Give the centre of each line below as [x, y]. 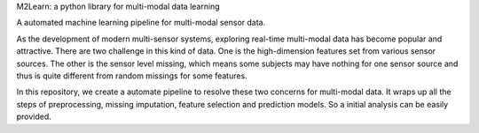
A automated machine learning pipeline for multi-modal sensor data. [141, 23]
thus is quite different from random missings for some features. [132, 76]
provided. [34, 117]
